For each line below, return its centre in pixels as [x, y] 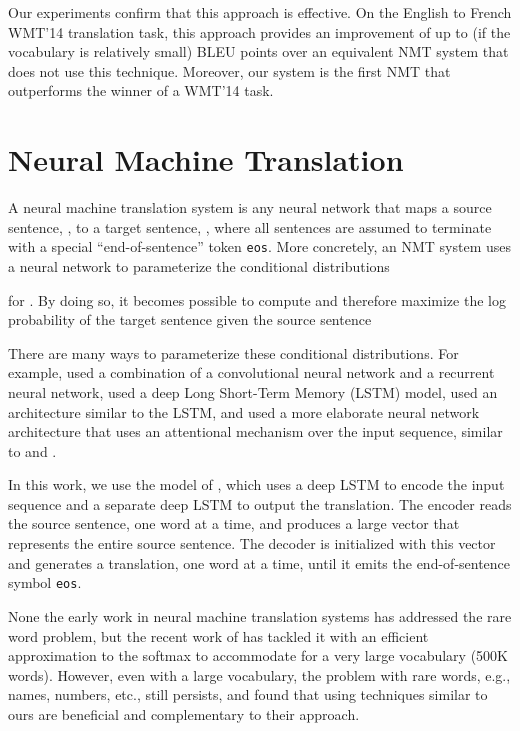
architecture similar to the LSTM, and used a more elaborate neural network [244, 411]
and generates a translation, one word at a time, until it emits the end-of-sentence [259, 562]
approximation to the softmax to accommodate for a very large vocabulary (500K [258, 655]
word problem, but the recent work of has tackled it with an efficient [218, 635]
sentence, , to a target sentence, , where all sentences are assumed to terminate [250, 226]
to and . [32, 450]
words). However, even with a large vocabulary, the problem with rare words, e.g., [259, 674]
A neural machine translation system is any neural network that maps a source [250, 207]
